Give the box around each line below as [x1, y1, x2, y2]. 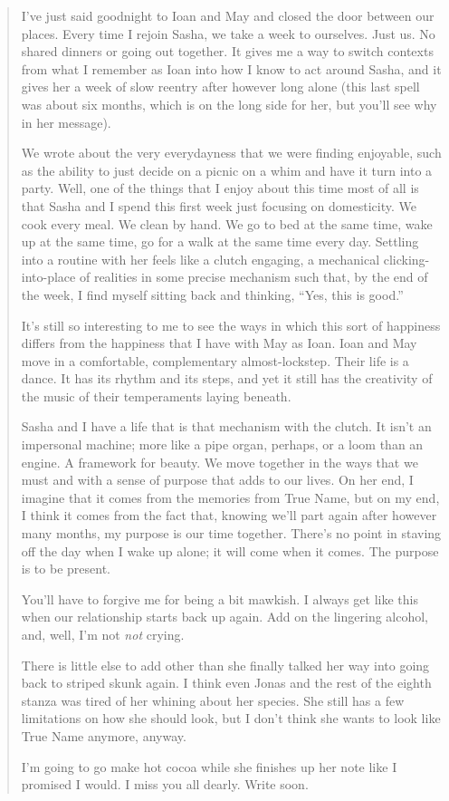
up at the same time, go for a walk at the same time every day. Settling [21, 232, 419, 251]
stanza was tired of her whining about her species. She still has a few [21, 690, 405, 709]
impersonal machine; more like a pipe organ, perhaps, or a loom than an [21, 435, 424, 454]
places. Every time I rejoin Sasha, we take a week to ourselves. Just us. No [21, 24, 435, 43]
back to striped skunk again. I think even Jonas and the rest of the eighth [21, 673, 432, 692]
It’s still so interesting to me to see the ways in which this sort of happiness [21, 315, 441, 334]
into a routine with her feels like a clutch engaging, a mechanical [21, 249, 380, 268]
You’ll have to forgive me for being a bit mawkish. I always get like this [21, 589, 418, 608]
